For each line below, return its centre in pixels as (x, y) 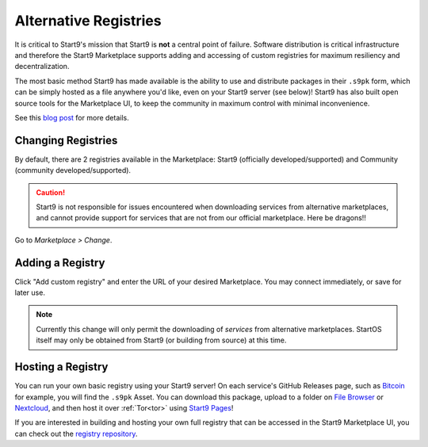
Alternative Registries (88, 21)
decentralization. (42, 67)
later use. (30, 292)
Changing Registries (66, 140)
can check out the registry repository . (76, 434)
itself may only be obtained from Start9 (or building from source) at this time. (161, 340)
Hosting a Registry (61, 367)
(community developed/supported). (73, 170)
